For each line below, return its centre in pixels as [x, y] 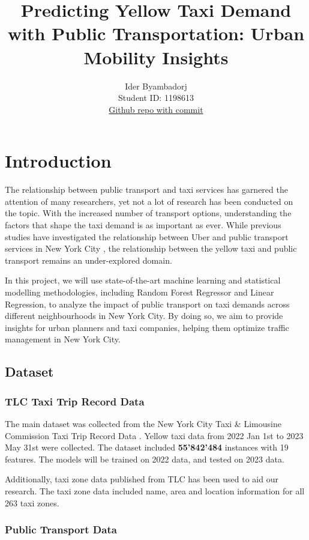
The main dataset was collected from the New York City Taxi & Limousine [143, 423]
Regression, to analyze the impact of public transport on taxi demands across [147, 304]
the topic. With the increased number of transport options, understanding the [148, 213]
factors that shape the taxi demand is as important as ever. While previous [143, 225]
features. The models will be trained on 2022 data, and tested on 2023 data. [145, 459]
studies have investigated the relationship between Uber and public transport [147, 236]
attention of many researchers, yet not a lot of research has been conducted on [149, 201]
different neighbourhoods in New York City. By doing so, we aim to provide [144, 316]
